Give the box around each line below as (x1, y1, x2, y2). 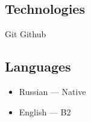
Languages (5, 57, 71, 76)
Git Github (5, 28, 46, 40)
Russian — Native (19, 85, 86, 97)
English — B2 (19, 105, 71, 118)
